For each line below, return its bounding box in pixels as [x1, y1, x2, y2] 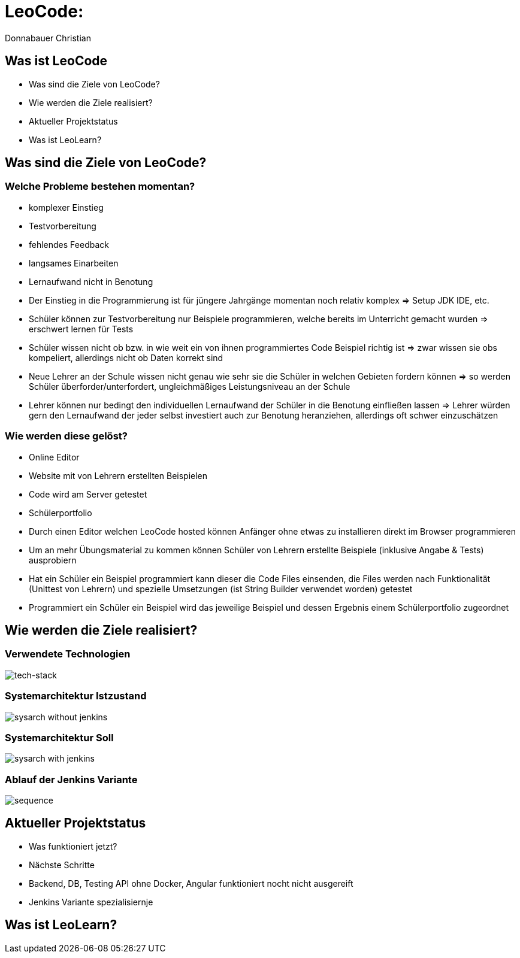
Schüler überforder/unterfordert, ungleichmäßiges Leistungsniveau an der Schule [29, 381, 350, 392]
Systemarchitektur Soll [5, 731, 114, 744]
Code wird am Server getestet [29, 489, 147, 499]
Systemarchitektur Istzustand [5, 690, 147, 702]
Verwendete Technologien [5, 648, 131, 660]
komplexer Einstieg [29, 202, 104, 213]
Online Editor [29, 451, 80, 462]
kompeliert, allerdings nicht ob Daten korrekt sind [29, 352, 223, 363]
